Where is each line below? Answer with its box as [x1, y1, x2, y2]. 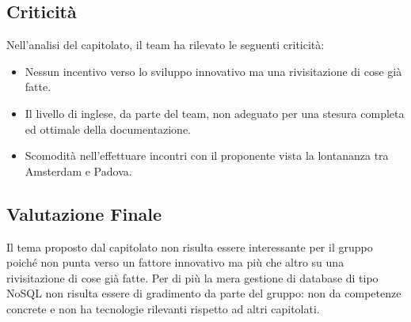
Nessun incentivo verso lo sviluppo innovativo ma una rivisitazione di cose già [25, 63, 402, 79]
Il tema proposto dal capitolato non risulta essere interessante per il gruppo [6, 238, 373, 255]
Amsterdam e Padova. [25, 162, 132, 179]
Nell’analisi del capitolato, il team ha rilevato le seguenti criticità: [6, 36, 325, 53]
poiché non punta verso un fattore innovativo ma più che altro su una [6, 254, 344, 271]
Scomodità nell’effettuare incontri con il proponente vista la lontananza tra [25, 147, 389, 164]
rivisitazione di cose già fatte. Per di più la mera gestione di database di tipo [6, 269, 379, 286]
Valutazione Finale [6, 201, 162, 225]
